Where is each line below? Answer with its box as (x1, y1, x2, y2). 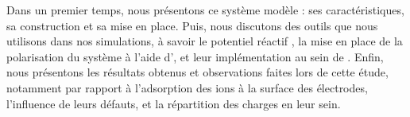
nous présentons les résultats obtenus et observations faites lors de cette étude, (6, 64, 389, 80)
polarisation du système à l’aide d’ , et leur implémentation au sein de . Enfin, (6, 48, 384, 64)
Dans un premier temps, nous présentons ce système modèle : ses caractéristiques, (6, 2, 404, 18)
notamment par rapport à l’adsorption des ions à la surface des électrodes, (6, 79, 368, 96)
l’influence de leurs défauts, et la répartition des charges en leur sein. (6, 95, 341, 111)
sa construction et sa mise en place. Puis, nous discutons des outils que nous (6, 17, 378, 33)
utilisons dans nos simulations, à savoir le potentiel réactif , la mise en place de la (6, 33, 403, 49)
